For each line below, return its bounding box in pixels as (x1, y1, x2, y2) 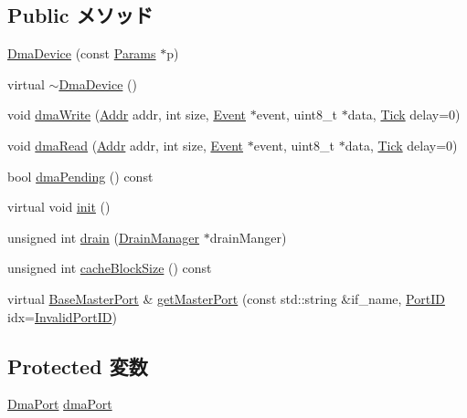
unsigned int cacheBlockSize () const (7, 258, 212, 277)
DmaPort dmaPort (7, 394, 112, 413)
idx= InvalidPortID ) (7, 307, 117, 326)
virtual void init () (7, 197, 111, 216)
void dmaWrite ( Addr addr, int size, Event (7, 105, 246, 124)
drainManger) (209, 227, 287, 246)
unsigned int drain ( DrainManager (7, 227, 200, 246)
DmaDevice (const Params (7, 44, 156, 63)
